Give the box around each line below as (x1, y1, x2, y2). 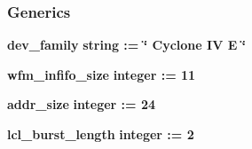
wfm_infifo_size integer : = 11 (7, 65, 196, 83)
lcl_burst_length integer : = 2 (7, 125, 194, 143)
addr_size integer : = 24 (7, 95, 156, 114)
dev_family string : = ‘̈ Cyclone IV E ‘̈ (7, 35, 247, 54)
